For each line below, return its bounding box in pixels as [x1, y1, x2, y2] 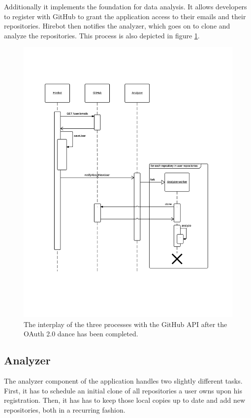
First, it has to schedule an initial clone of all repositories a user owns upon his [4, 385, 242, 395]
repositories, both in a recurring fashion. [4, 405, 125, 415]
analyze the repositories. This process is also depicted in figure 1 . [4, 30, 200, 40]
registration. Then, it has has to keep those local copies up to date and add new [4, 395, 246, 405]
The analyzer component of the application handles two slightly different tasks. [4, 376, 243, 386]
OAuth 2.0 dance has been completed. [24, 328, 138, 339]
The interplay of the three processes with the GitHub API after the [24, 319, 227, 329]
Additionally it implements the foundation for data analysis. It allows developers [4, 1, 247, 11]
